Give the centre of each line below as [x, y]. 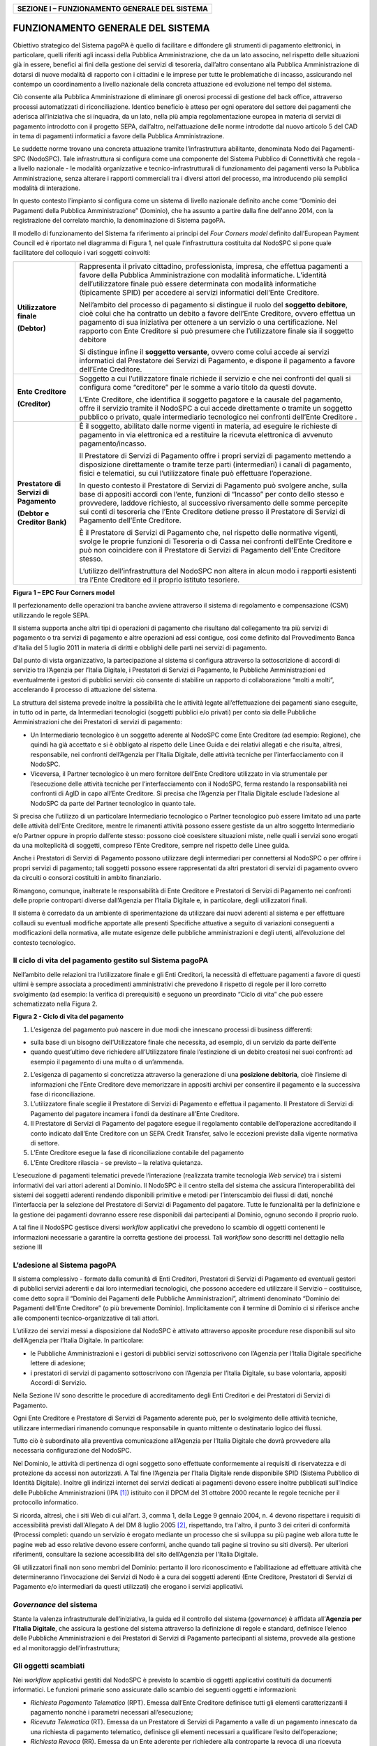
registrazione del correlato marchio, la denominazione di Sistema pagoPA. [119, 221]
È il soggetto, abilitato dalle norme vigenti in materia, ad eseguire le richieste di [208, 426]
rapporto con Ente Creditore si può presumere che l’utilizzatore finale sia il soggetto [216, 330]
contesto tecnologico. [44, 942]
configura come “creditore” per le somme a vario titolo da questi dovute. [198, 387]
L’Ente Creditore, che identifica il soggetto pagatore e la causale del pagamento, [211, 399]
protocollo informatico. [46, 1502]
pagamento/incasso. [113, 443]
